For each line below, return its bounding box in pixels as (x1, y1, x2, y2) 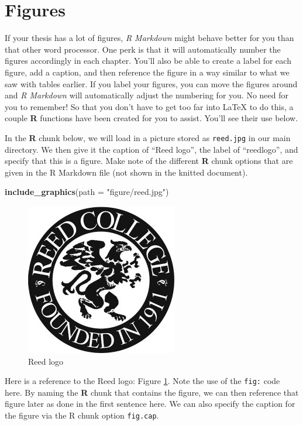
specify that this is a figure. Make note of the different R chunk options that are (5, 155, 293, 167)
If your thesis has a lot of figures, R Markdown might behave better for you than (5, 32, 294, 44)
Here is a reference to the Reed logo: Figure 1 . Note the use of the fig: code (5, 375, 280, 387)
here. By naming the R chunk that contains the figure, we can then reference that (5, 386, 299, 398)
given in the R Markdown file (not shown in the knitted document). (5, 166, 248, 178)
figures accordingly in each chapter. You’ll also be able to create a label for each (5, 54, 291, 67)
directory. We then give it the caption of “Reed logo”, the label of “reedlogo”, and (5, 143, 298, 155)
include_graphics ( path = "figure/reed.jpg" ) (5, 186, 169, 198)
